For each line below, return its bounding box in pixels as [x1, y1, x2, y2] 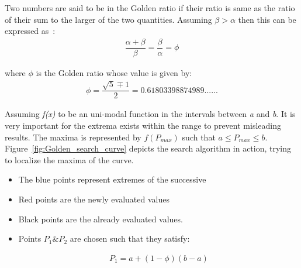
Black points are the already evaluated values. [18, 212, 183, 225]
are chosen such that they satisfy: [70, 232, 190, 245]
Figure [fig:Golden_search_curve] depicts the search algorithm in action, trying [5, 142, 292, 154]
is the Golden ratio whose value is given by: [36, 66, 192, 78]
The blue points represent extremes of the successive [18, 173, 206, 185]
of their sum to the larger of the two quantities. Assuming [5, 13, 212, 25]
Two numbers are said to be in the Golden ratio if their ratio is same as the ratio [5, 2, 295, 13]
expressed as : [5, 25, 56, 37]
